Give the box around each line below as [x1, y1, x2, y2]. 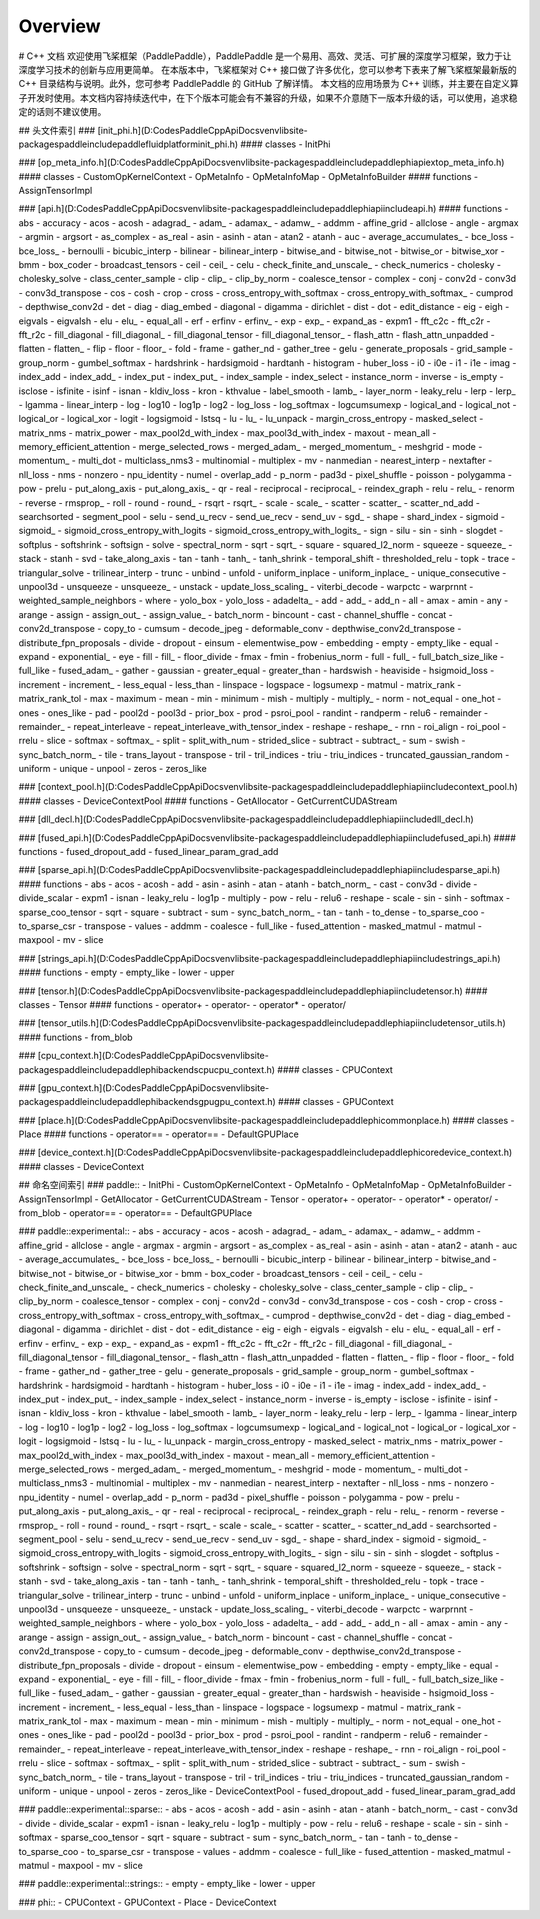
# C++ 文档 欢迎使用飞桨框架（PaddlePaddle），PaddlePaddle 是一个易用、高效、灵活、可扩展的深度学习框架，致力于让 [18, 50, 512, 62]
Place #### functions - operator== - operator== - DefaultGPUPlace [18, 1128, 299, 1140]
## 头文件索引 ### [18, 124, 96, 136]
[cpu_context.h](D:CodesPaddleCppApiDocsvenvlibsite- [37, 1050, 269, 1062]
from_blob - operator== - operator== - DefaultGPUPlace [18, 1207, 253, 1219]
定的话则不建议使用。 [18, 106, 107, 118]
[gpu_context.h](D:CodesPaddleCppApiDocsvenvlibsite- [37, 1081, 270, 1094]
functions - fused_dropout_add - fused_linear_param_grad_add [18, 846, 279, 858]
